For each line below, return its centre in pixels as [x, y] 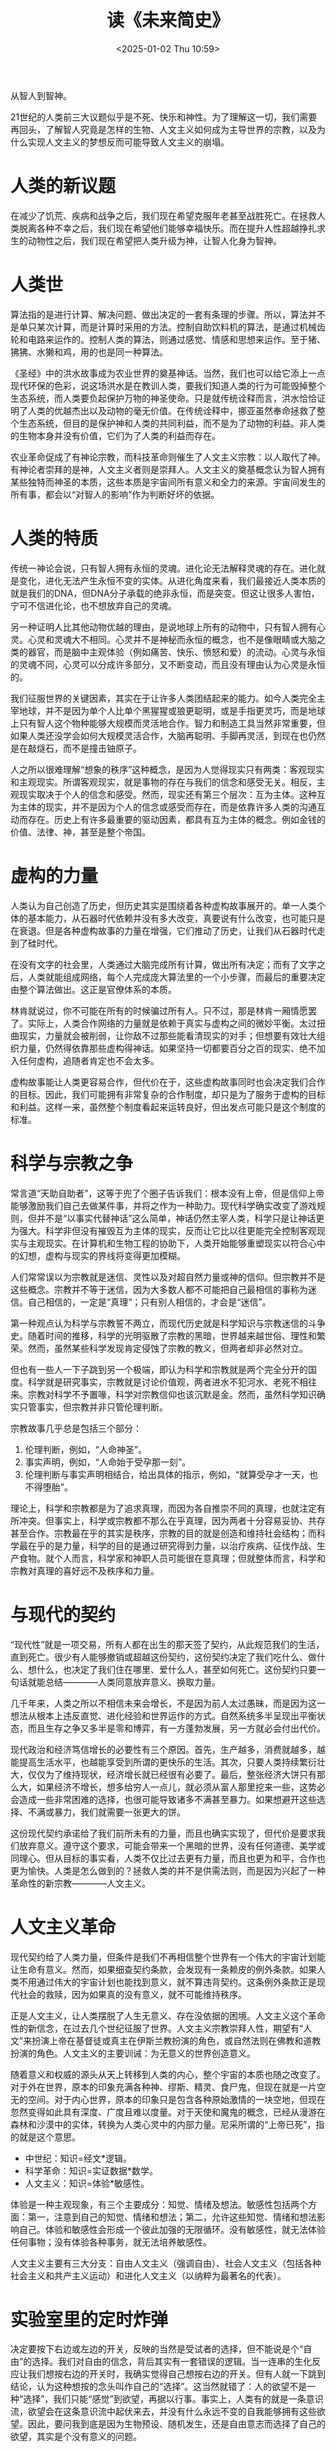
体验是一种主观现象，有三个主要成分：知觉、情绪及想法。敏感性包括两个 [159, 2204]
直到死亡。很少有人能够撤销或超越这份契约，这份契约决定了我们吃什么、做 [163, 1657]
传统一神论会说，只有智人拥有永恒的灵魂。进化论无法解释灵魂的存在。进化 [163, 568]
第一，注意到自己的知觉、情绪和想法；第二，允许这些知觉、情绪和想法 [172, 2217]
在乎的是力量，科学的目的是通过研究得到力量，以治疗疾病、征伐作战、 [172, 1545]
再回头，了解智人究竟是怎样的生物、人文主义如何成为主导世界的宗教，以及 [163, 129]
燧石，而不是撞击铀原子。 [89, 748]
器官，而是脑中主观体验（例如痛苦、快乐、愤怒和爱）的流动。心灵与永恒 [176, 652]
